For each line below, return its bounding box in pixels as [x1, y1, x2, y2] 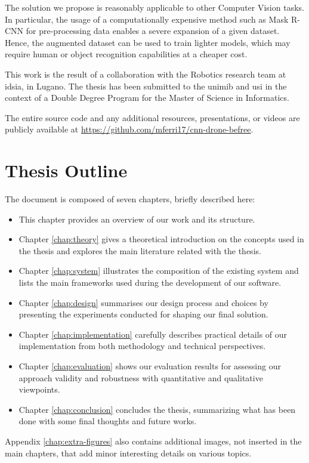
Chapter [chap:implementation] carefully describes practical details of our [18, 328, 288, 340]
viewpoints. [18, 383, 60, 396]
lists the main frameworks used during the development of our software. [18, 276, 282, 289]
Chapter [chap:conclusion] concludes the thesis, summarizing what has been [18, 403, 296, 415]
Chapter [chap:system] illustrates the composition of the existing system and [18, 264, 299, 277]
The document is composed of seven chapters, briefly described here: [5, 193, 255, 205]
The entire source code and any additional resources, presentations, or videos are [5, 111, 300, 124]
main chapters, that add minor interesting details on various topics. [5, 446, 252, 459]
